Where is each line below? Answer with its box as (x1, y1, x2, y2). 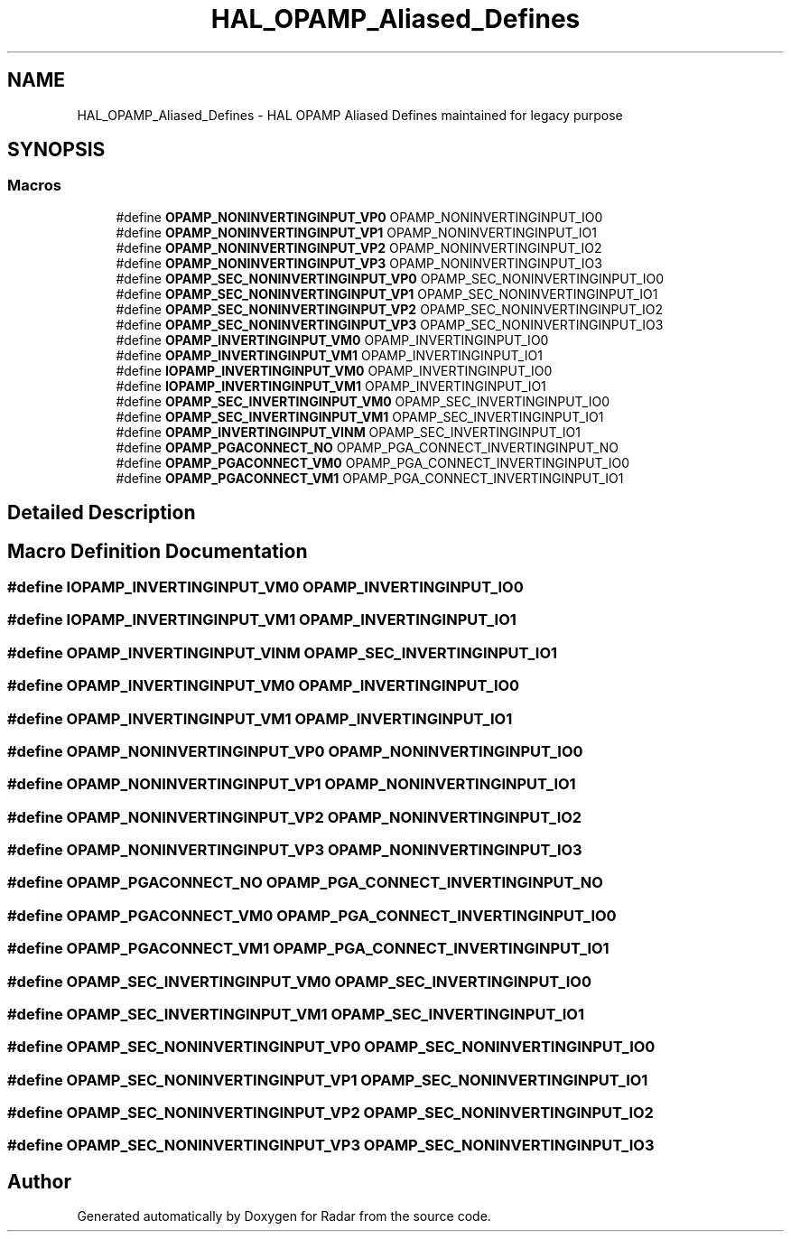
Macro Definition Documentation (7, 539, 308, 563)
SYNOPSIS (7, 138, 106, 162)
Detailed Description (7, 501, 196, 525)
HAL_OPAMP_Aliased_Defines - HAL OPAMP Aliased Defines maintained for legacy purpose (77, 107, 623, 123)
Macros (7, 176, 61, 195)
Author (7, 1169, 71, 1193)
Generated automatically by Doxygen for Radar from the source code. (77, 1208, 491, 1225)
